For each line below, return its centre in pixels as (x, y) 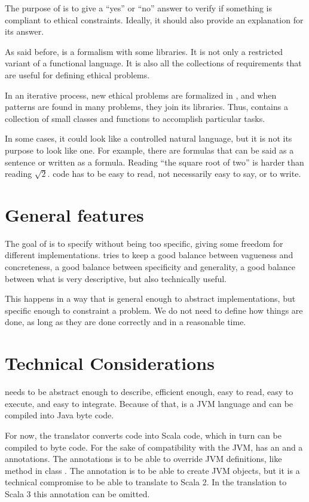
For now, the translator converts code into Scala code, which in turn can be (143, 435)
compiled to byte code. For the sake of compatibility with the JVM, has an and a (154, 447)
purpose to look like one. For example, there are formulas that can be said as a (149, 150)
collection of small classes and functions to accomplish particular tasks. (135, 118)
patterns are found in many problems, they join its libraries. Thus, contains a (146, 107)
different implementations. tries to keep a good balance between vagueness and (149, 255)
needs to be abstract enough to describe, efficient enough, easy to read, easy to (149, 392)
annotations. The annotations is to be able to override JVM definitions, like (143, 459)
